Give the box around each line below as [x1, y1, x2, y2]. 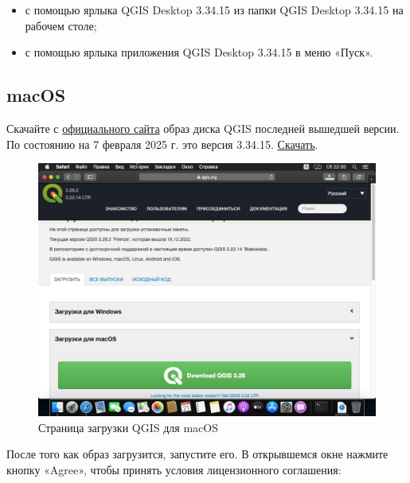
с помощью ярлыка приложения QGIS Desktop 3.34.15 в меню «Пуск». [25, 44, 373, 60]
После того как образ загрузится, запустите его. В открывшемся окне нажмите [6, 446, 389, 462]
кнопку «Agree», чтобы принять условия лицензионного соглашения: [6, 461, 342, 477]
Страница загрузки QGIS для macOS [38, 419, 218, 435]
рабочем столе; [25, 17, 97, 33]
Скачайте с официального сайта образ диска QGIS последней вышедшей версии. [6, 119, 400, 136]
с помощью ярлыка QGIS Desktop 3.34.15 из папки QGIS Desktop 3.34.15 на [25, 2, 404, 18]
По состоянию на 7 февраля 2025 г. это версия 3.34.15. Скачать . [6, 135, 318, 152]
